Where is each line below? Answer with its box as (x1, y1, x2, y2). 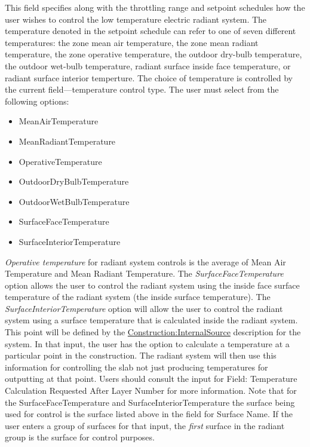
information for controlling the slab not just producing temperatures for (5, 360, 268, 373)
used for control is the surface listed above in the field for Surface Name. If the (5, 408, 293, 420)
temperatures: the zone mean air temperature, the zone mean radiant (5, 36, 259, 48)
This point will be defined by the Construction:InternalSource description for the (5, 326, 301, 338)
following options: (5, 94, 69, 107)
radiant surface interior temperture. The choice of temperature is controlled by (5, 71, 293, 84)
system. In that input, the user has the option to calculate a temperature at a (5, 337, 290, 350)
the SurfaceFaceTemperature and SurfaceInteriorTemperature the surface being (5, 396, 295, 408)
